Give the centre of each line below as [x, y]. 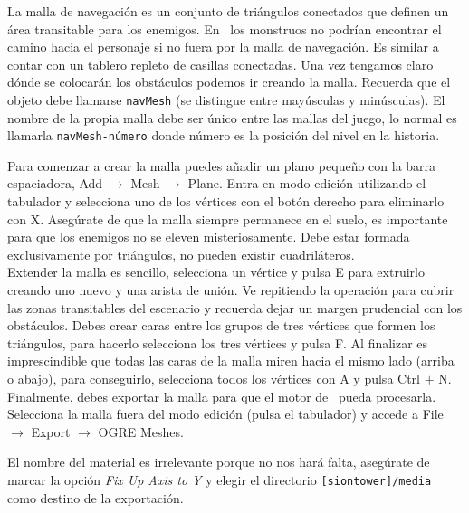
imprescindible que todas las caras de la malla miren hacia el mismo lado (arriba [231, 361]
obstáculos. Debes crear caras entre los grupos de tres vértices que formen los [221, 325]
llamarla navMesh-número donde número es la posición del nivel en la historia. [224, 135]
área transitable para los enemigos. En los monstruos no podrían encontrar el [225, 28]
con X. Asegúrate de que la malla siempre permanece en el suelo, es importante [228, 218]
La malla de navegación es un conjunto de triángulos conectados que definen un [228, 11]
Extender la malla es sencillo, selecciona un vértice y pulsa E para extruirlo [216, 272]
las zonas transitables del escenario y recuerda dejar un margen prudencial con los [235, 307]
